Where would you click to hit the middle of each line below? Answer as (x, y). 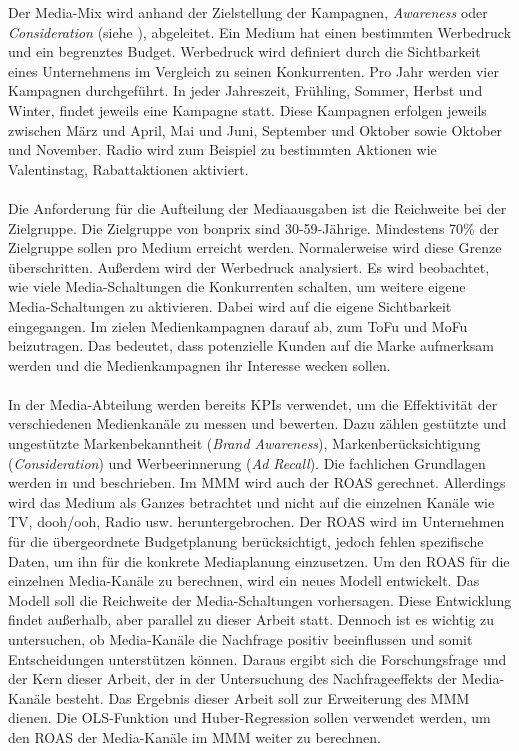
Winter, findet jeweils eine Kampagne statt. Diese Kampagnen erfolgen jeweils (247, 109)
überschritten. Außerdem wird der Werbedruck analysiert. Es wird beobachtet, (249, 266)
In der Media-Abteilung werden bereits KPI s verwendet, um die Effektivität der (253, 403)
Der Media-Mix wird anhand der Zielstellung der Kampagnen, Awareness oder (248, 12)
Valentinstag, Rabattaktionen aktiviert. (128, 168)
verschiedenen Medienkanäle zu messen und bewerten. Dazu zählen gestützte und (257, 423)
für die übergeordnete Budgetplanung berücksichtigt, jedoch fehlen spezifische (246, 541)
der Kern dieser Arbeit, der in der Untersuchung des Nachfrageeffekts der (233, 678)
